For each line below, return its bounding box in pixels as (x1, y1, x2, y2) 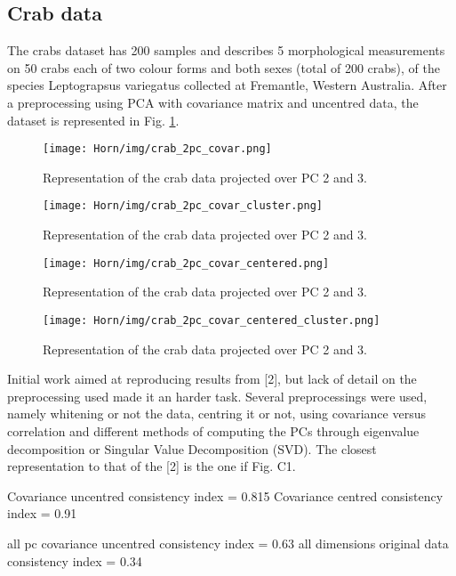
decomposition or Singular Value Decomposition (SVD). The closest (7, 439, 377, 458)
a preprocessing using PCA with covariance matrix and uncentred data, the (7, 93, 419, 111)
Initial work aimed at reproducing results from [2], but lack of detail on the (7, 369, 417, 388)
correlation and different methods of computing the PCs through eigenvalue (7, 421, 420, 440)
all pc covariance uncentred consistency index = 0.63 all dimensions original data (7, 533, 449, 552)
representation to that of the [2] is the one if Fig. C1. (7, 457, 296, 475)
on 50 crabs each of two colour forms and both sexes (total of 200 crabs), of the (7, 58, 441, 77)
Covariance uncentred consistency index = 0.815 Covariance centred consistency (7, 486, 444, 505)
